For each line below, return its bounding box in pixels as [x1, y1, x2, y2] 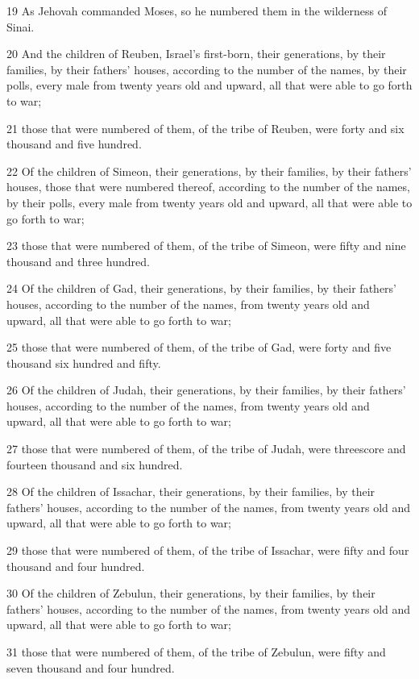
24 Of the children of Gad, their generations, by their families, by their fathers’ [6, 280, 396, 297]
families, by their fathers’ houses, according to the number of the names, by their [6, 60, 407, 77]
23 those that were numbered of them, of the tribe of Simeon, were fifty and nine [6, 237, 406, 254]
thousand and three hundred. [6, 252, 150, 269]
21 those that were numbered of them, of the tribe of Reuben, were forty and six [6, 119, 404, 136]
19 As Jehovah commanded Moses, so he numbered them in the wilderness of [6, 2, 388, 19]
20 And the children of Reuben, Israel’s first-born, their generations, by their [6, 45, 386, 62]
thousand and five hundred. [6, 135, 142, 152]
